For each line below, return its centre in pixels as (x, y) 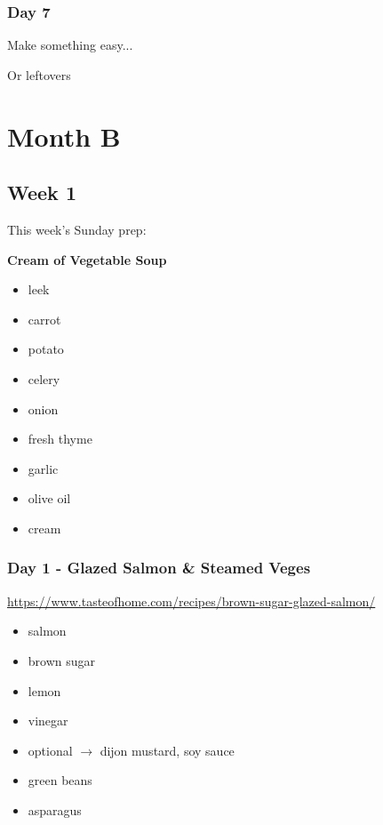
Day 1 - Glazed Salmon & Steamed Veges (159, 568)
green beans (60, 780)
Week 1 (42, 192)
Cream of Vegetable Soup (87, 259)
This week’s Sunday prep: (77, 229)
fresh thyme (60, 439)
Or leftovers (39, 74)
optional (50, 750)
